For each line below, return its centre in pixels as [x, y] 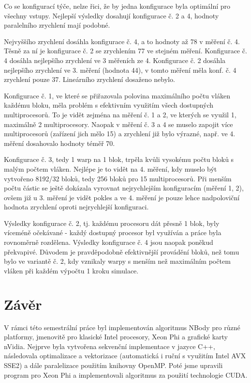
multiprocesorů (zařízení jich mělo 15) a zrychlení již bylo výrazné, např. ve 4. [120, 134]
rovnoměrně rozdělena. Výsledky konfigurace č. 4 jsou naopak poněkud [109, 242]
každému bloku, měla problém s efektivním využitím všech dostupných [109, 105]
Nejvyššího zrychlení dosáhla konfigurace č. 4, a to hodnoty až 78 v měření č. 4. [122, 41]
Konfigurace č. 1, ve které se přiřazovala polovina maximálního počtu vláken [117, 95]
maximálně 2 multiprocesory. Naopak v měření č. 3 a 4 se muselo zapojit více [118, 124]
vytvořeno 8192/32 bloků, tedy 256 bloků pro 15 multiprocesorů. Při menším [118, 178]
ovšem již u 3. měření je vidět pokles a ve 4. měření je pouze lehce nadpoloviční [122, 197]
